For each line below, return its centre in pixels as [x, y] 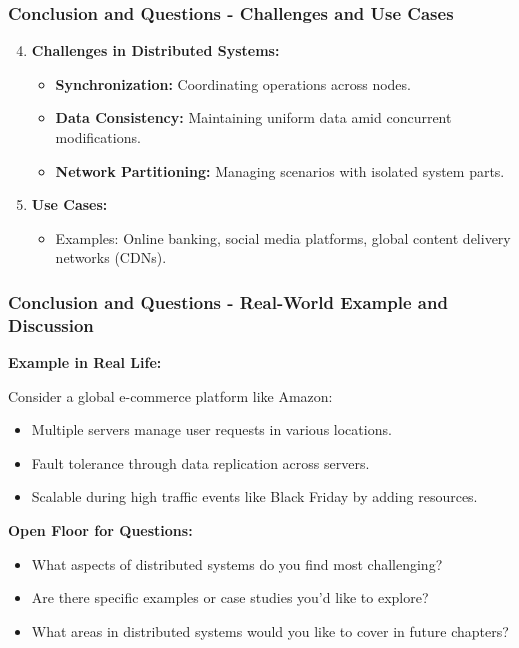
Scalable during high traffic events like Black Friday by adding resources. [254, 496]
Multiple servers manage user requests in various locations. [211, 429]
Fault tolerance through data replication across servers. [200, 462]
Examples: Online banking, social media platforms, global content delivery [283, 237]
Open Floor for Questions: [100, 530]
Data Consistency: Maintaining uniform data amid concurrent [253, 117]
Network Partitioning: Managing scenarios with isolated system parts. [280, 170]
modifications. [98, 137]
